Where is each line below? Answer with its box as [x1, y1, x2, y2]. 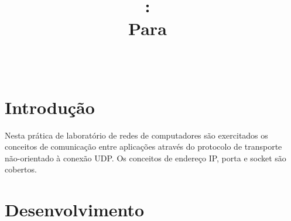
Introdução [5, 95, 95, 119]
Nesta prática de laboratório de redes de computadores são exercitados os [5, 129, 268, 141]
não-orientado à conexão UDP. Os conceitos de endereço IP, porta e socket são [5, 151, 286, 164]
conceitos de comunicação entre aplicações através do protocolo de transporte [5, 140, 282, 153]
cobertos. [5, 163, 37, 175]
